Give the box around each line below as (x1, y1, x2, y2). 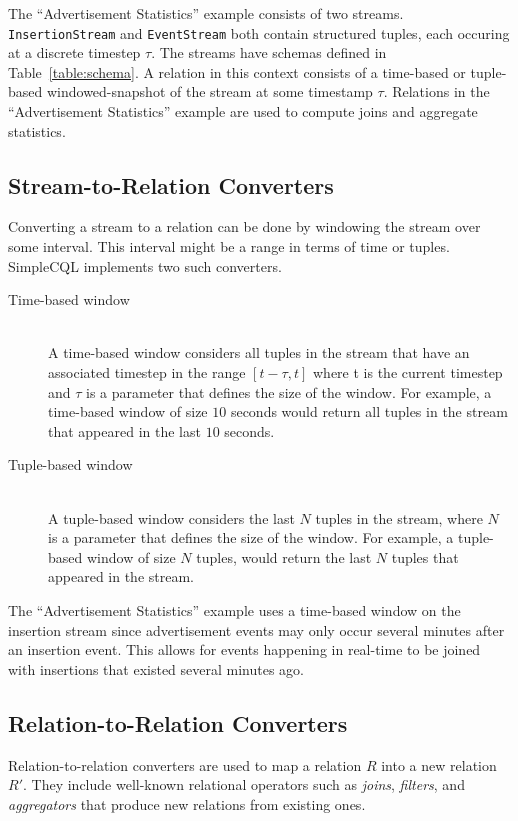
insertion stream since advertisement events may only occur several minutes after (8, 619, 505, 640)
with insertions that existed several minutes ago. (8, 658, 305, 679)
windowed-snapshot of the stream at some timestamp (46, 81, 373, 102)
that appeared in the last (48, 420, 201, 441)
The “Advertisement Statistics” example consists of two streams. (8, 3, 404, 23)
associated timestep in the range (48, 361, 246, 382)
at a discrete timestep (8, 42, 141, 63)
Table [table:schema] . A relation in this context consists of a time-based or (8, 61, 466, 82)
